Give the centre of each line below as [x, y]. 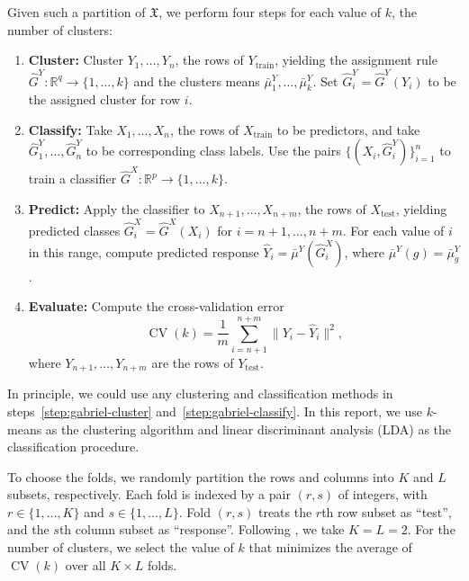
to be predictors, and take [348, 129]
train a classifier [72, 179]
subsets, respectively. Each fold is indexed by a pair [149, 494]
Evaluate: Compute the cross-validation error [156, 306]
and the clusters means [197, 80]
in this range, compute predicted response [144, 251]
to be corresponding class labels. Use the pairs [213, 151]
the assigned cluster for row [104, 99]
